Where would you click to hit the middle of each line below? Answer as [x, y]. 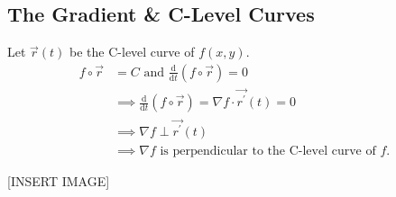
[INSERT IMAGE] [59, 180]
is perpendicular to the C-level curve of [268, 151]
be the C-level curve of [132, 52]
